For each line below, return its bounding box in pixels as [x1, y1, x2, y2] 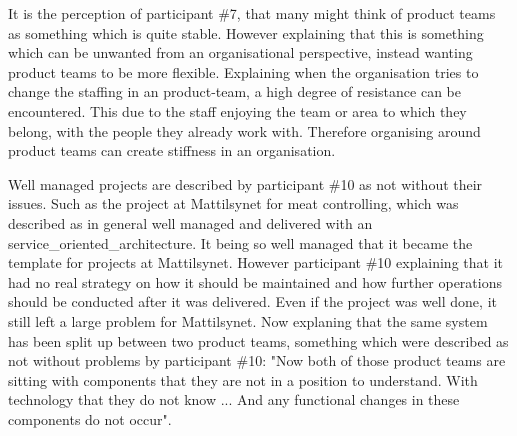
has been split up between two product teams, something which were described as [8, 330, 509, 351]
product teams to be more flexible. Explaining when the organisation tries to [8, 61, 479, 82]
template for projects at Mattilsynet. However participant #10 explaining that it [8, 252, 503, 273]
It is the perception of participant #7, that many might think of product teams [8, 3, 496, 23]
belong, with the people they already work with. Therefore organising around [8, 120, 481, 141]
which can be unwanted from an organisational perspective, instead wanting [8, 42, 473, 63]
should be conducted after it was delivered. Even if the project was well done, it [8, 291, 497, 312]
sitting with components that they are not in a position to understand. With [8, 369, 478, 390]
